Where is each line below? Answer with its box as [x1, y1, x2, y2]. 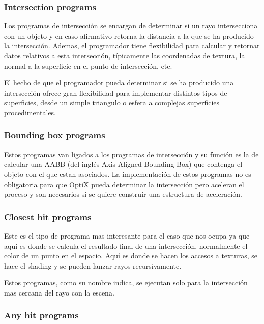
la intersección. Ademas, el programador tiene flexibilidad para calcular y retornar [4, 40, 260, 51]
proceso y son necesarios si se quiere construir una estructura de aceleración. [4, 189, 242, 199]
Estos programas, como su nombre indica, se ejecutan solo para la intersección [4, 277, 248, 288]
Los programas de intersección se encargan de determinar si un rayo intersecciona [4, 20, 258, 31]
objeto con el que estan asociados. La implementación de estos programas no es [4, 168, 251, 179]
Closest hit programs [4, 210, 92, 223]
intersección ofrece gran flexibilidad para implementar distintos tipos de [4, 87, 227, 98]
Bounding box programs [4, 129, 105, 141]
